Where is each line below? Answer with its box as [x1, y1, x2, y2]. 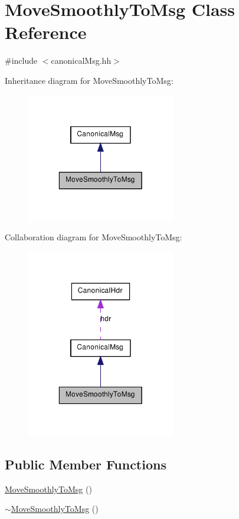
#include [5, 54, 38, 67]
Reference [5, 20, 87, 44]
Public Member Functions [5, 455, 166, 473]
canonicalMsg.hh [51, 54, 112, 67]
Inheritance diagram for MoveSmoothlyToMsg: [5, 74, 173, 86]
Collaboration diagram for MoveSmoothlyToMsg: [5, 231, 182, 243]
